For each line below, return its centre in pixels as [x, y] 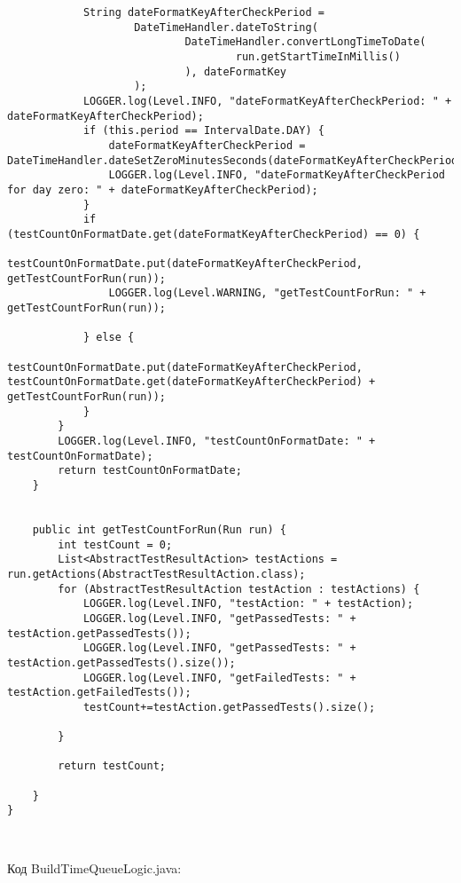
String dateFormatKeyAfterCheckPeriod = [203, 12]
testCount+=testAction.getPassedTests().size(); [229, 707]
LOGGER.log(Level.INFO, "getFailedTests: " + [219, 678]
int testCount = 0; [115, 544]
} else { [109, 338]
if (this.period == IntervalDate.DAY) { [203, 131]
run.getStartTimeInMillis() [318, 56]
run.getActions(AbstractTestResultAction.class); [156, 574]
